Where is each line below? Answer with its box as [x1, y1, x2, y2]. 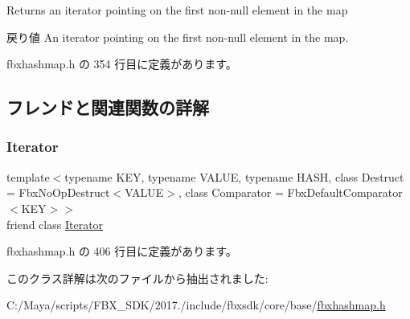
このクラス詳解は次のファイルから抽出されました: [6, 269, 269, 286]
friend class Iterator [6, 215, 104, 232]
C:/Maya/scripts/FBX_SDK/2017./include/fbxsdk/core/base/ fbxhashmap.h [6, 297, 386, 313]
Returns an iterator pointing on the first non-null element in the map [6, 2, 348, 18]
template [6, 168, 50, 185]
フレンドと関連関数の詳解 [6, 95, 209, 120]
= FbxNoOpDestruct [6, 184, 110, 201]
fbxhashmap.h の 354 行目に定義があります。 [6, 55, 237, 72]
